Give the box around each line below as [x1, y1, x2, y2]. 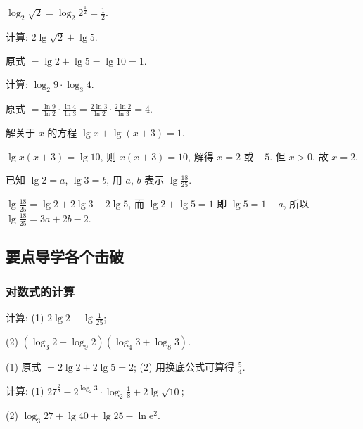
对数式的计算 [6, 282, 75, 300]
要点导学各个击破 [6, 245, 124, 267]
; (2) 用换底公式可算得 [133, 359, 235, 374]
